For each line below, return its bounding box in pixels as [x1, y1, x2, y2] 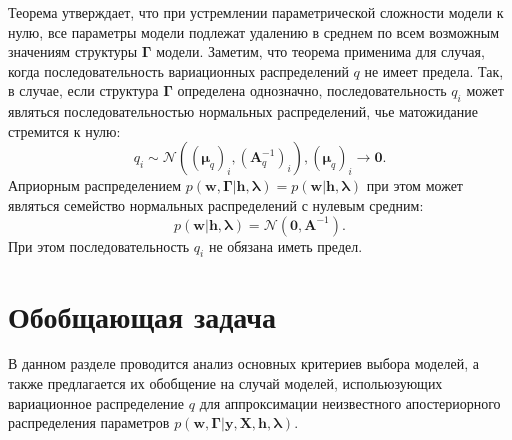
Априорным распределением [8, 175, 182, 196]
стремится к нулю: [8, 120, 121, 141]
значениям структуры [8, 41, 138, 62]
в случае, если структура [8, 80, 159, 101]
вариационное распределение [8, 392, 185, 413]
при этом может [366, 175, 463, 196]
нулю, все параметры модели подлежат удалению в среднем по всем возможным [8, 21, 500, 42]
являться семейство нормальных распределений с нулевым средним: [8, 194, 424, 215]
